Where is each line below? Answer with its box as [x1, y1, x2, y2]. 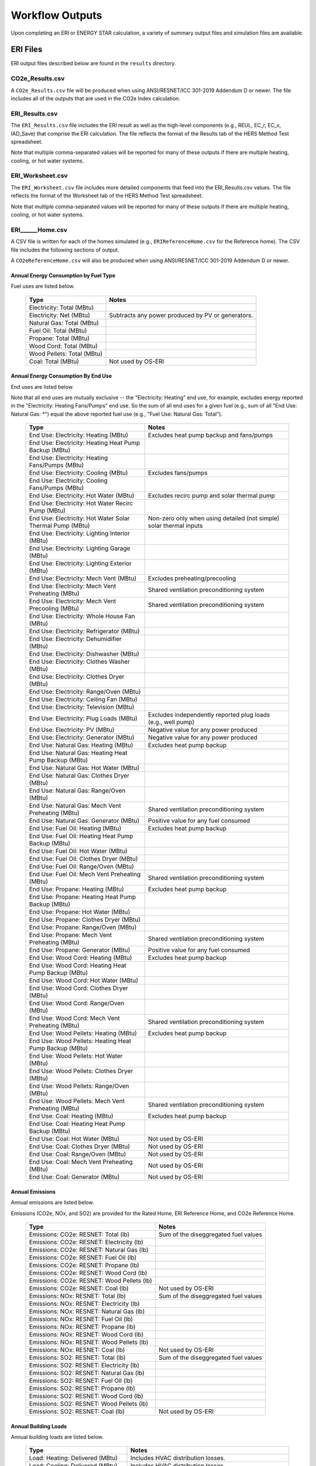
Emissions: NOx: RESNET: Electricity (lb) [29, 1299, 140, 1308]
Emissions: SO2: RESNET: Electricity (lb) [29, 1361, 140, 1369]
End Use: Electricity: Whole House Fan [29, 612, 136, 620]
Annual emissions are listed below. [11, 1199, 94, 1206]
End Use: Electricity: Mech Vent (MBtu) [29, 575, 137, 583]
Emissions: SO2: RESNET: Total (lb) [29, 1353, 126, 1362]
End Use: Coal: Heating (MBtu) [29, 1112, 114, 1120]
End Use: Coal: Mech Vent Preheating [29, 1158, 133, 1166]
